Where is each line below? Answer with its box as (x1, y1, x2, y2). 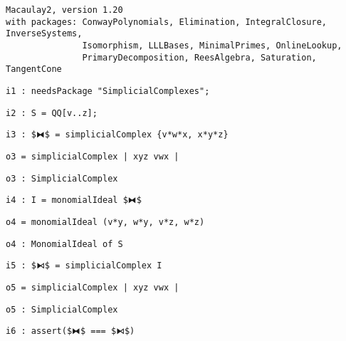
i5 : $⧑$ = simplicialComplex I (6, 261, 162, 271)
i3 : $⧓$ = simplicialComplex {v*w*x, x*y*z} (6, 130, 229, 140)
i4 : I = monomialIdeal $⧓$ (6, 195, 142, 206)
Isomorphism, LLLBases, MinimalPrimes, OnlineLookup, (82, 40, 342, 51)
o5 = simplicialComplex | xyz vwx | (6, 282, 179, 293)
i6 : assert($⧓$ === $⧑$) (6, 326, 135, 337)
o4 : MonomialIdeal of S (6, 238, 123, 249)
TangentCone (6, 64, 62, 75)
